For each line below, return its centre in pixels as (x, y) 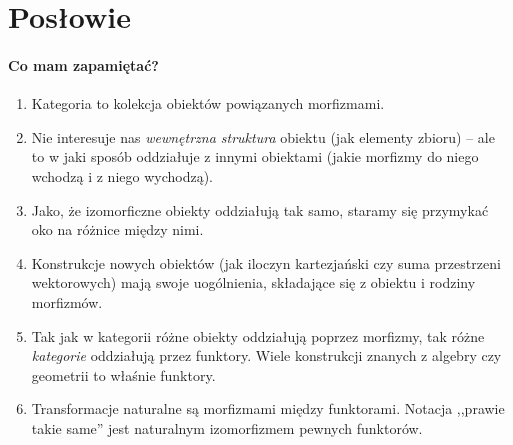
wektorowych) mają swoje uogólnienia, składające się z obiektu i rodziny (253, 282)
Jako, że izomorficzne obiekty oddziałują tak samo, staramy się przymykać (260, 209)
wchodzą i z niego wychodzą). (122, 175)
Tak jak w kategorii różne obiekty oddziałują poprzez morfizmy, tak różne (258, 335)
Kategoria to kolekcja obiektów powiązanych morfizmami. (208, 103)
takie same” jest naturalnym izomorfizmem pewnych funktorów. (227, 427)
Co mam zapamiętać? (83, 64)
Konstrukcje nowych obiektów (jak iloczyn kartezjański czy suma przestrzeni (266, 262)
